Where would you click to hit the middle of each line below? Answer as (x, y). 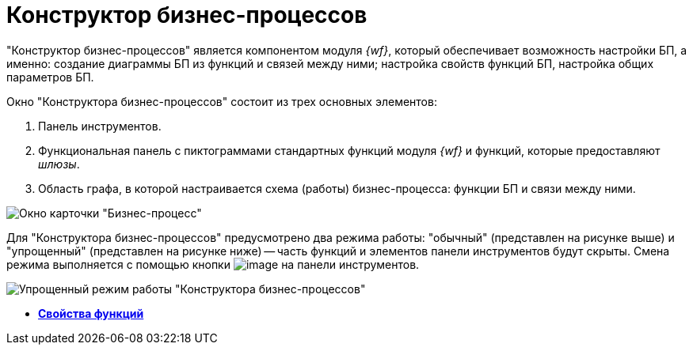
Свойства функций (91, 313)
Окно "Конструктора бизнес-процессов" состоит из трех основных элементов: (222, 101)
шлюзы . (59, 164)
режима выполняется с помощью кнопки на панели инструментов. (213, 264)
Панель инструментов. (100, 126)
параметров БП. (50, 77)
